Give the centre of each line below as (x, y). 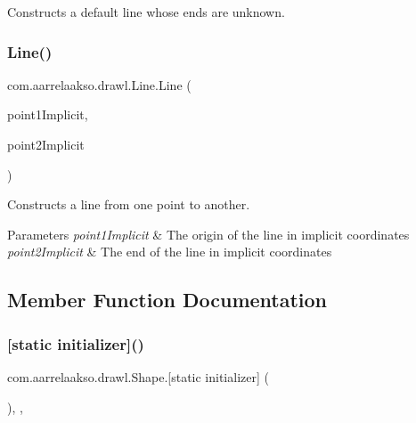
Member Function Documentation (167, 300)
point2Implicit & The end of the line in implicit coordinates (170, 252)
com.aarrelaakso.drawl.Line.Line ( (99, 84)
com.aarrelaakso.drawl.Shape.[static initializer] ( (138, 376)
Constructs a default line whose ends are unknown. (146, 12)
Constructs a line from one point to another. (129, 204)
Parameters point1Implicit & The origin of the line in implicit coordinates (208, 234)
